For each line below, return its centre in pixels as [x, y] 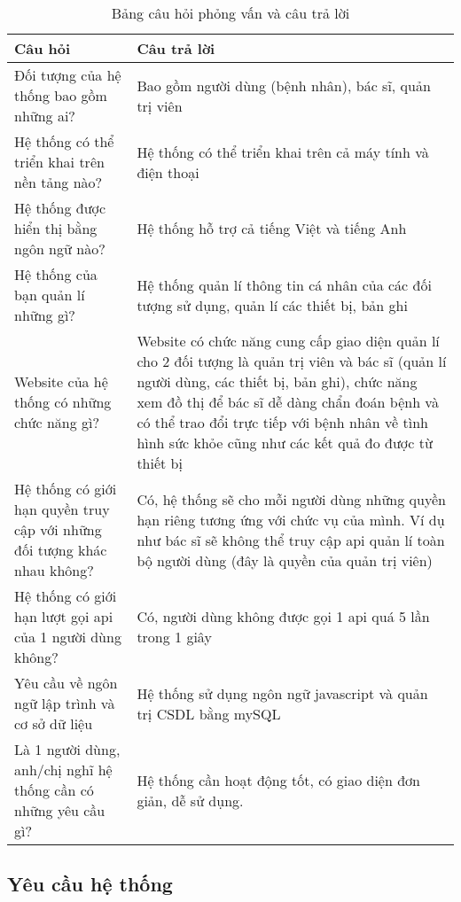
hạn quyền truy [62, 509]
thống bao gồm [61, 95]
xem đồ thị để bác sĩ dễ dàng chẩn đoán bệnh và [288, 402]
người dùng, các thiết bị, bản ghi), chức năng [277, 381]
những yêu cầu [60, 810]
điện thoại [168, 172]
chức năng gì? [57, 422]
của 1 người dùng [68, 637]
